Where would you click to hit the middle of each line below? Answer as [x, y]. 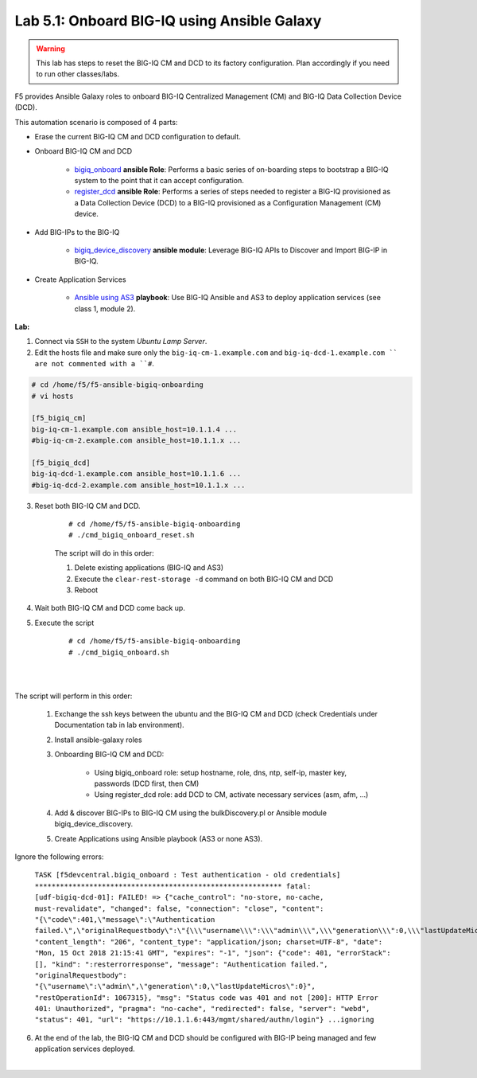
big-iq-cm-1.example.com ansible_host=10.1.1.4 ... [134, 429]
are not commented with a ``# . [95, 364]
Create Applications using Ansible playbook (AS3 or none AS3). [159, 838]
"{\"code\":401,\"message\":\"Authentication [125, 919]
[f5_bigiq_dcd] [61, 463]
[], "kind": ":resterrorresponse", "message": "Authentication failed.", [182, 964]
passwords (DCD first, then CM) [147, 783]
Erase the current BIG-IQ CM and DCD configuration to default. [138, 136]
